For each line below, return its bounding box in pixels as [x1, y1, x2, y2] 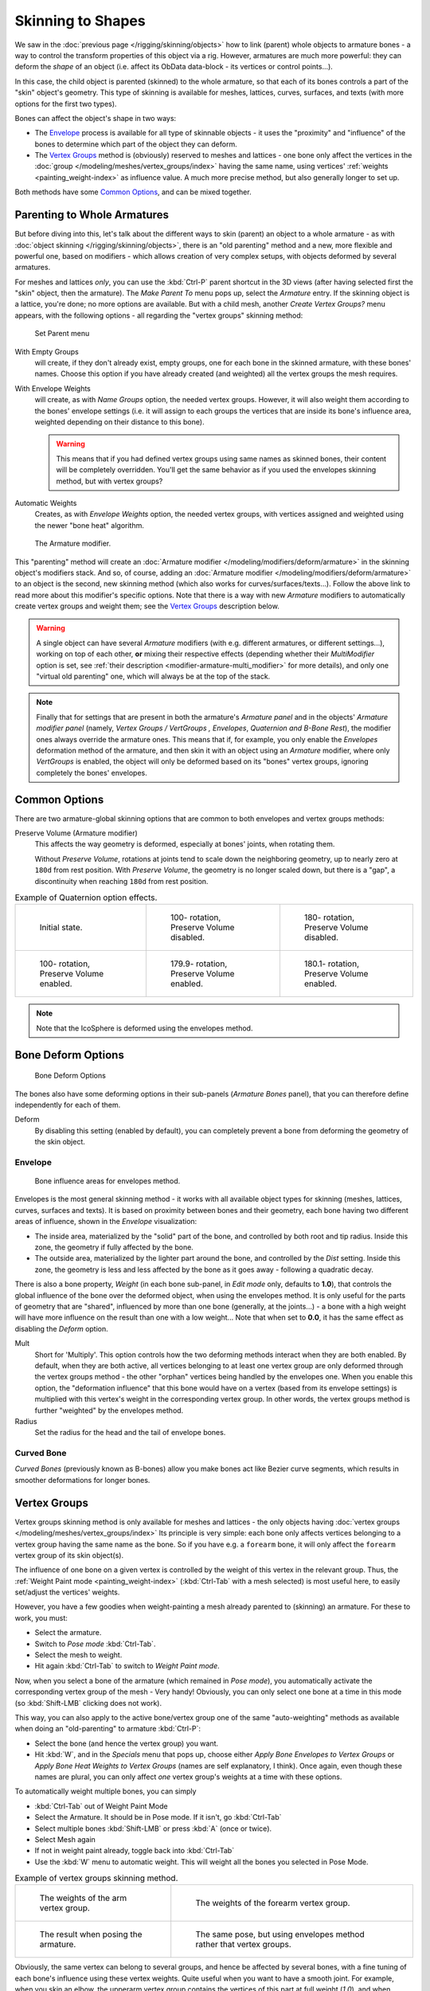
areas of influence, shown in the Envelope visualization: [14, 1217, 197, 1226]
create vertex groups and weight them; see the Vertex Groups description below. [14, 601, 280, 611]
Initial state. [39, 922, 83, 933]
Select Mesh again [34, 1834, 96, 1844]
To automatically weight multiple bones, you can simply [14, 1786, 197, 1796]
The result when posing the [39, 1929, 143, 1940]
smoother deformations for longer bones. [14, 1475, 150, 1484]
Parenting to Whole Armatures [14, 208, 169, 222]
